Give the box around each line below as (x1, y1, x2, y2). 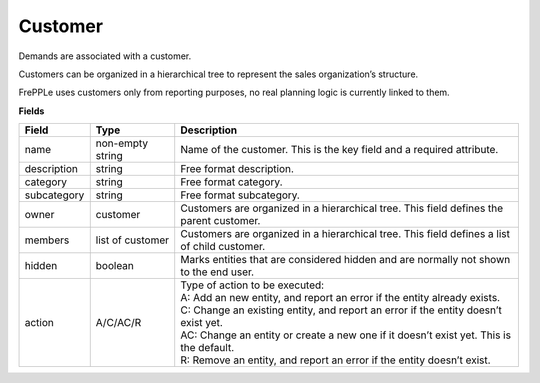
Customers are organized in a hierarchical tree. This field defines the (180, 201, 504, 215)
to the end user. (180, 265, 255, 279)
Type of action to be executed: (180, 278, 325, 292)
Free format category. (180, 175, 284, 189)
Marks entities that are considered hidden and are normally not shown (180, 253, 511, 267)
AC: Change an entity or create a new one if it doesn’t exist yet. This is (180, 328, 512, 342)
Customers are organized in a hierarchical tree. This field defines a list (180, 227, 510, 241)
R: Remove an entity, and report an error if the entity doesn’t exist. (180, 353, 491, 367)
